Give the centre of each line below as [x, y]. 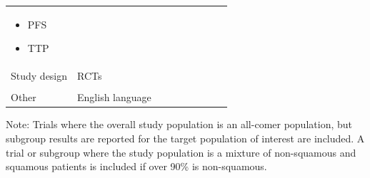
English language [114, 97]
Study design [39, 76]
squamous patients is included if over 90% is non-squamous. [136, 166]
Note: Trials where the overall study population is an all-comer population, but [179, 124]
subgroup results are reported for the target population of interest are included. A [185, 138]
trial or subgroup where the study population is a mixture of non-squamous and [181, 152]
